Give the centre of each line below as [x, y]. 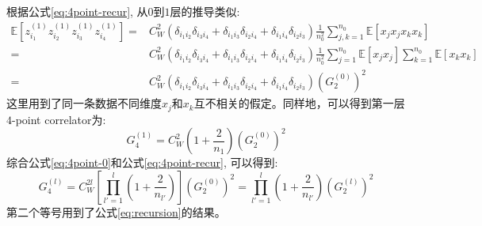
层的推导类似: [205, 11]
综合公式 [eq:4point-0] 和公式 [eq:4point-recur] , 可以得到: [142, 162]
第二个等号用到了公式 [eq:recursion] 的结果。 [116, 211]
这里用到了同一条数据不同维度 [84, 103]
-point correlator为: [59, 119]
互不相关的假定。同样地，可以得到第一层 [299, 103]
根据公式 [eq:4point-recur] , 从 [77, 11]
